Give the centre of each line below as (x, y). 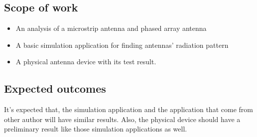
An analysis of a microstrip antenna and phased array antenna (111, 28)
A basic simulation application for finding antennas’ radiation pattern (122, 45)
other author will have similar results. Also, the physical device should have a (122, 119)
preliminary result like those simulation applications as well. (96, 129)
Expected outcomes (55, 88)
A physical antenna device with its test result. (86, 62)
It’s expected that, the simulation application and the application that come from (128, 109)
